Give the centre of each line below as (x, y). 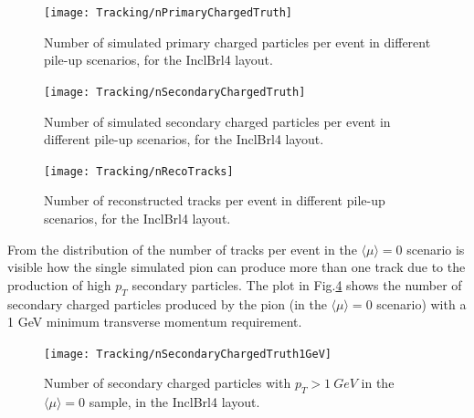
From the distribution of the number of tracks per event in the (182, 249)
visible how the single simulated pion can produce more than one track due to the (237, 267)
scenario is (436, 249)
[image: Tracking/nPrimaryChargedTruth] (169, 13)
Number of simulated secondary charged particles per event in (217, 121)
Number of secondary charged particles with (168, 383)
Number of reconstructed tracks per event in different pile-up (215, 200)
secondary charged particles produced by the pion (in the (167, 303)
